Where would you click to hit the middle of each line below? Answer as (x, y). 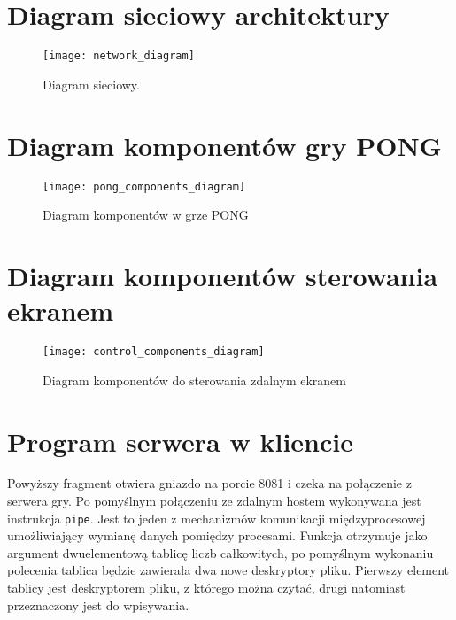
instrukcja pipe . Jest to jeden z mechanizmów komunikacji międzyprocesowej (216, 518)
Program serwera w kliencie (180, 441)
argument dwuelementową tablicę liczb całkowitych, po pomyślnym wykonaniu (220, 552)
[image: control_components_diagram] (154, 352)
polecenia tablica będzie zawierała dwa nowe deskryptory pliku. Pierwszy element (228, 570)
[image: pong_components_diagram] (144, 186)
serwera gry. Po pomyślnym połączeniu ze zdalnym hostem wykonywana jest (214, 501)
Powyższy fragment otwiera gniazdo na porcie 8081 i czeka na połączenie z (209, 483)
